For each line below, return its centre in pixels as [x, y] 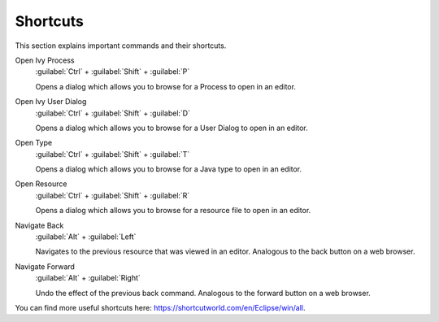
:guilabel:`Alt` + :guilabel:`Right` [88, 278]
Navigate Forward [45, 266]
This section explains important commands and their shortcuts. [121, 46]
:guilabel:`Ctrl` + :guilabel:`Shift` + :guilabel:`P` [113, 72]
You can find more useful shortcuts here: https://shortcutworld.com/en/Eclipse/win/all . [160, 307]
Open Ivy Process [45, 60]
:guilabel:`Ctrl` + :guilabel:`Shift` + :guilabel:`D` [113, 113]
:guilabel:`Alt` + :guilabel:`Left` [86, 237]
